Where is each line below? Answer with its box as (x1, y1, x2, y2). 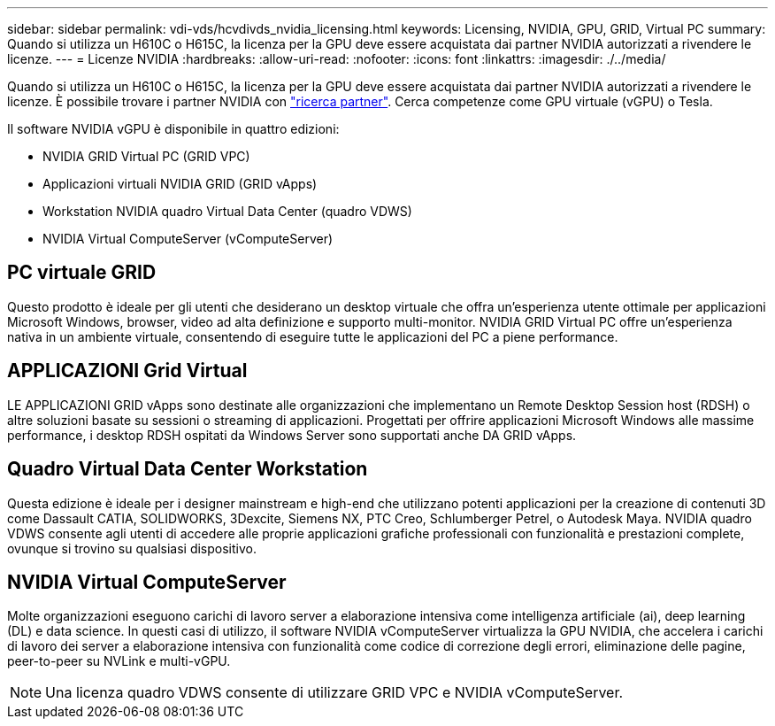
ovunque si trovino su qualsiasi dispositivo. (7, 540, 257, 556)
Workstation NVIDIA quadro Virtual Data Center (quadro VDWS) (42, 204, 412, 219)
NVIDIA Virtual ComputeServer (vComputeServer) (42, 231, 334, 246)
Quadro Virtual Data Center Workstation (7, 458, 368, 481)
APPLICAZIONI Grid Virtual (7, 359, 248, 382)
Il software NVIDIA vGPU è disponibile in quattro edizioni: (7, 121, 340, 136)
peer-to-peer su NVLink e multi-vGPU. (7, 653, 231, 669)
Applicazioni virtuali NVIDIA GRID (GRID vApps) (42, 176, 318, 191)
